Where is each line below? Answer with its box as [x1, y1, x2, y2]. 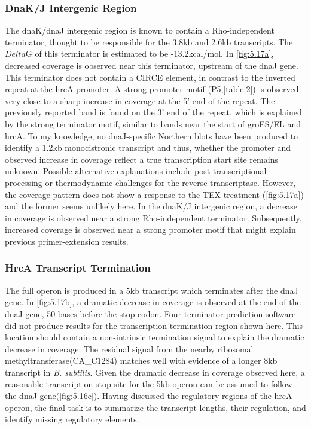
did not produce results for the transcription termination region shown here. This [5, 319, 303, 331]
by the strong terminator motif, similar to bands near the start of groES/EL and [5, 117, 301, 130]
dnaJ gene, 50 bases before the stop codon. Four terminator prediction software [5, 307, 296, 320]
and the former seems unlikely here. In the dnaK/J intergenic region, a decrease [5, 200, 298, 212]
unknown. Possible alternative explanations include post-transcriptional [5, 165, 267, 177]
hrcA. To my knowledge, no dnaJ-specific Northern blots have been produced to [5, 129, 298, 142]
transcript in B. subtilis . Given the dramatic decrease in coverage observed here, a [5, 366, 305, 378]
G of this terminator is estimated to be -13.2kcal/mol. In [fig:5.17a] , [25, 47, 274, 60]
